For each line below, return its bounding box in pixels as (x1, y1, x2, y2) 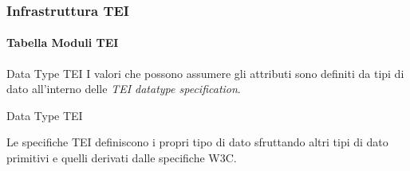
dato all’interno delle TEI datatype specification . (6, 80, 241, 97)
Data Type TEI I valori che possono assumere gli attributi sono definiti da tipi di (6, 64, 404, 81)
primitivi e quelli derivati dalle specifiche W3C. (6, 150, 237, 166)
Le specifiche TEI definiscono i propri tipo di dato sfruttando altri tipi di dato (6, 134, 388, 150)
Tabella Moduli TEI (6, 34, 119, 51)
